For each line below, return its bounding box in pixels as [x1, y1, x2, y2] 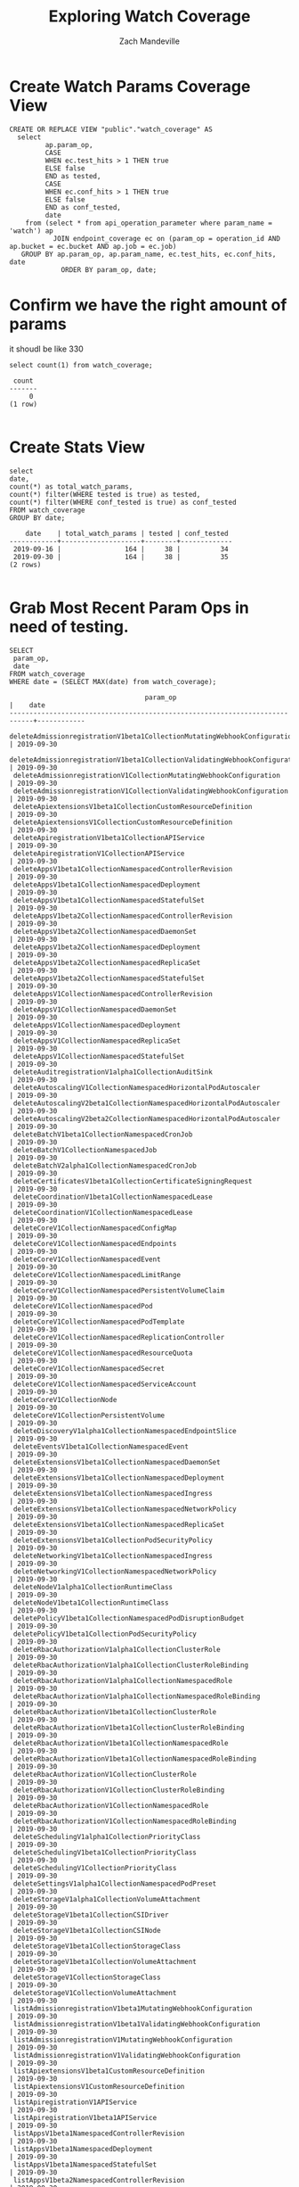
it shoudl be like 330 [9, 343, 85, 354]
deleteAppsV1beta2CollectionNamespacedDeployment [12, 943, 201, 952]
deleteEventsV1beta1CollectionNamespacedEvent [12, 1442, 190, 1451]
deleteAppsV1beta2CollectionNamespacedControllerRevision [12, 912, 233, 920]
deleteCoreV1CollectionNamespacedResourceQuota [12, 1349, 193, 1358]
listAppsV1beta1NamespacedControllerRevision [12, 2129, 185, 2138]
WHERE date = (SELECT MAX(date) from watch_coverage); [9, 677, 217, 686]
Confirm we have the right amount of [9, 294, 287, 315]
